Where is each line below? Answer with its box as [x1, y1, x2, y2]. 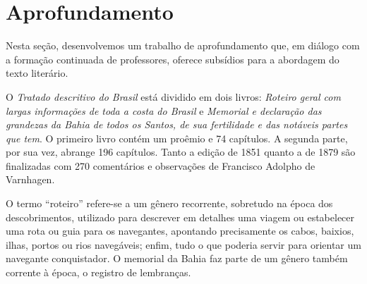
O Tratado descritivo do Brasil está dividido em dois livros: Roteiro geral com [6, 89, 341, 104]
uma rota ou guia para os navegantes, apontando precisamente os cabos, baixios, [6, 223, 354, 238]
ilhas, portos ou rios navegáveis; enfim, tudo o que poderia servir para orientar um [6, 237, 361, 252]
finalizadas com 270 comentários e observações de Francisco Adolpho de [6, 158, 315, 173]
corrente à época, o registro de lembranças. [6, 265, 191, 280]
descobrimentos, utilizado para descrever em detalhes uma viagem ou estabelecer [6, 209, 355, 224]
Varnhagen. [6, 172, 55, 187]
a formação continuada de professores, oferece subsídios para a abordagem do [6, 51, 339, 66]
